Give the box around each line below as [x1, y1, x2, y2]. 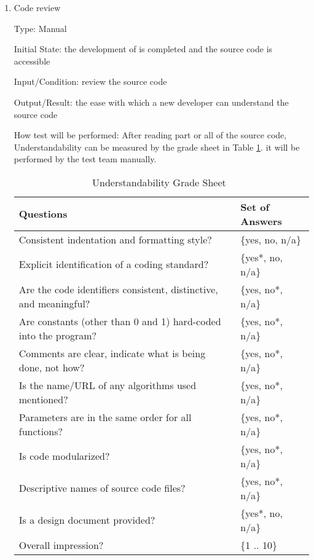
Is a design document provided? [18, 513, 155, 527]
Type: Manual [14, 22, 67, 34]
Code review [14, 1, 61, 14]
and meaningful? [18, 296, 90, 310]
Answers [240, 213, 282, 228]
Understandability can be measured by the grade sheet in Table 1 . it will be [14, 140, 300, 153]
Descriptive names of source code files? [18, 481, 186, 495]
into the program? [18, 328, 97, 342]
